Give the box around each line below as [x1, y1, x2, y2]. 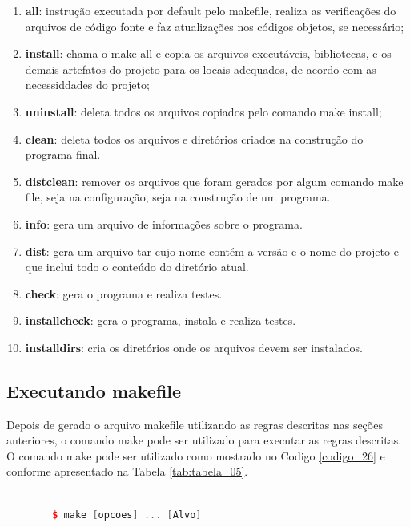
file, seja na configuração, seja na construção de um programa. [25, 189, 331, 205]
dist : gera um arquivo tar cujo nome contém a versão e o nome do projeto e [25, 242, 399, 259]
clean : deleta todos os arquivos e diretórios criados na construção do [25, 130, 364, 147]
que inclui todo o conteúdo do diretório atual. [25, 258, 249, 275]
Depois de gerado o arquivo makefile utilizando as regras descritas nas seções [6, 416, 383, 432]
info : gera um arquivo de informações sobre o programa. [25, 215, 303, 232]
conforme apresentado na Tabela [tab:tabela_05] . [6, 463, 248, 480]
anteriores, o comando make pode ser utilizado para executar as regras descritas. [6, 432, 402, 448]
